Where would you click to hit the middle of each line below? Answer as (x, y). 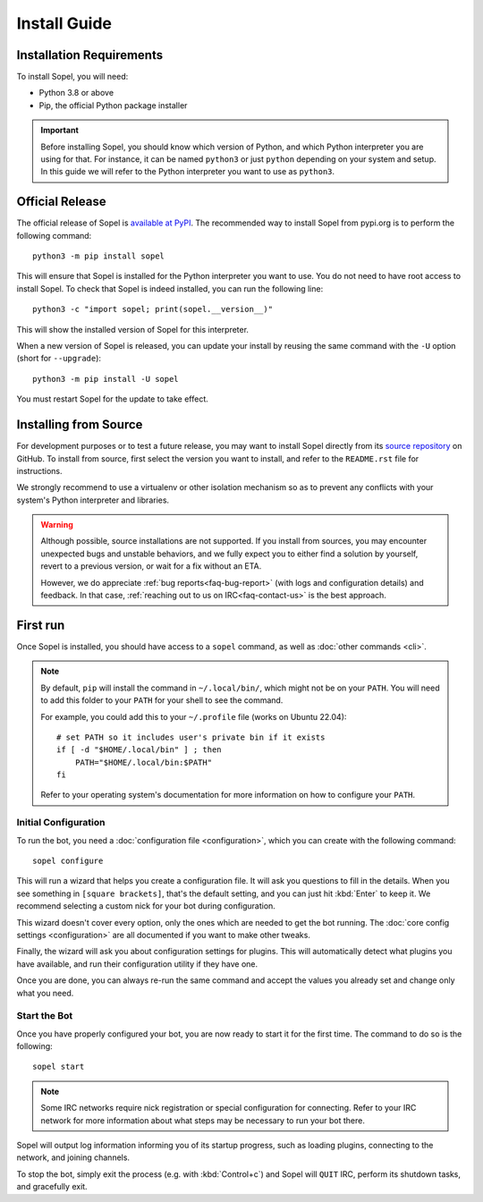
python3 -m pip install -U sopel (106, 379)
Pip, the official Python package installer (113, 105)
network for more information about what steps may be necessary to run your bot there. (203, 1120)
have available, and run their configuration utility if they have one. (137, 964)
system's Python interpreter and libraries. (93, 500)
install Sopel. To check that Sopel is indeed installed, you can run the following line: (170, 288)
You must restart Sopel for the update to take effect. (113, 399)
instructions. (39, 470)
